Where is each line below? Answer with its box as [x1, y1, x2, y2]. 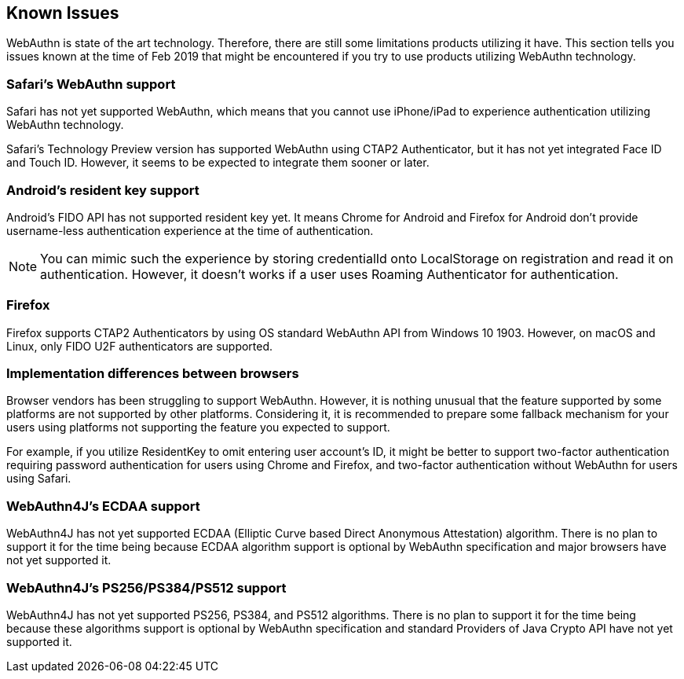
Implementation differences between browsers [6, 365, 299, 382]
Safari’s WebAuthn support [6, 75, 176, 92]
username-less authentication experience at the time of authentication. [6, 223, 374, 237]
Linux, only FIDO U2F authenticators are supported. [6, 339, 273, 353]
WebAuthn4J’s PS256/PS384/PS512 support [6, 579, 287, 596]
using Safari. [6, 472, 71, 486]
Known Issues [6, 3, 119, 23]
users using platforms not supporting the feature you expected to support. [6, 420, 390, 435]
